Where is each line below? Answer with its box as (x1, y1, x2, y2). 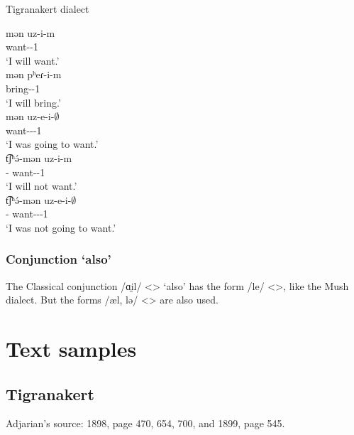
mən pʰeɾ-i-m (6, 67, 62, 82)
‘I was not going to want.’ (6, 220, 116, 235)
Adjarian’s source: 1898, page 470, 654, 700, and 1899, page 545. (6, 416, 285, 431)
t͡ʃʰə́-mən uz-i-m (6, 150, 72, 165)
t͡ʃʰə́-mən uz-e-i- (6, 192, 72, 207)
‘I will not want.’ (6, 178, 77, 193)
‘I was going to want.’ (6, 136, 99, 151)
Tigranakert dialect (6, 1, 89, 16)
